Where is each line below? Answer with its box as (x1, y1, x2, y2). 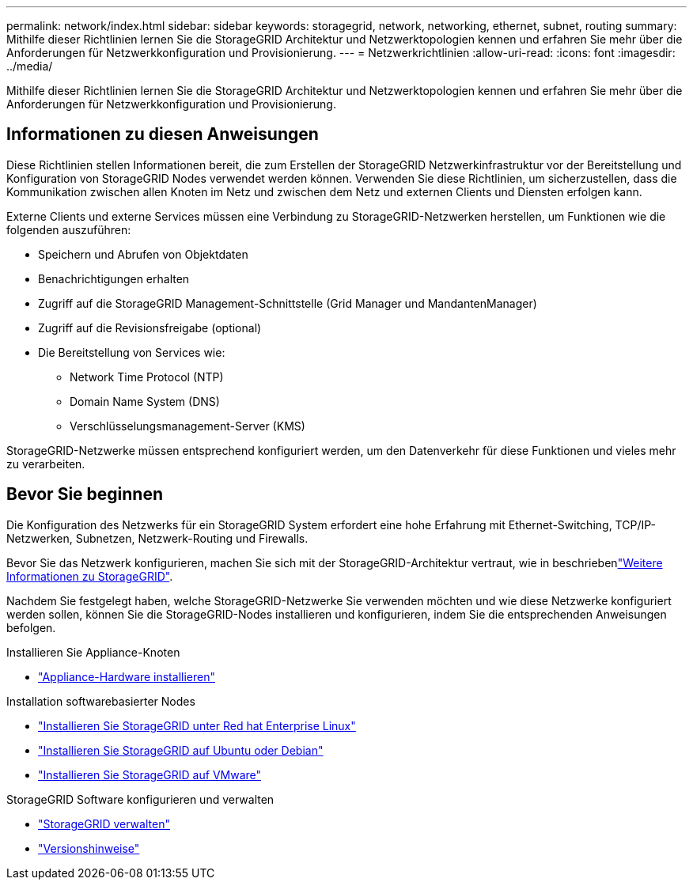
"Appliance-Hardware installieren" (38, 669, 215, 683)
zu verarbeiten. (6, 456, 85, 471)
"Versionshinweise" (38, 841, 140, 855)
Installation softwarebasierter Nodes (6, 694, 195, 708)
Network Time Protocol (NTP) (70, 369, 224, 384)
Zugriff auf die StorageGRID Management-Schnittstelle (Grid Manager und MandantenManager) (38, 296, 537, 310)
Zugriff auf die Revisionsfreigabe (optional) (38, 320, 262, 335)
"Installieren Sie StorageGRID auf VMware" (38, 767, 262, 782)
